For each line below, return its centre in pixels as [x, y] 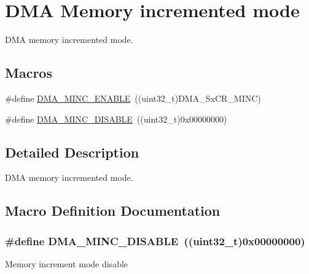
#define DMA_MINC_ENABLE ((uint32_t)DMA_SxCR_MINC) [133, 98]
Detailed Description [72, 152]
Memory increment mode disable [67, 263]
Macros [29, 73]
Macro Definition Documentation [113, 211]
